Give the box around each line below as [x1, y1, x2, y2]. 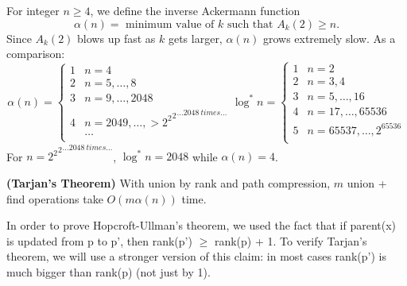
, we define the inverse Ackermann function [90, 2, 300, 18]
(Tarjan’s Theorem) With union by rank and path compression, [6, 175, 331, 191]
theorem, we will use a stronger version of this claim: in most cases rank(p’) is [6, 248, 386, 265]
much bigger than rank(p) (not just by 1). [6, 264, 211, 280]
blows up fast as [77, 29, 156, 46]
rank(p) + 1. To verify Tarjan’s [214, 232, 367, 249]
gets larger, [168, 29, 223, 46]
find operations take [6, 190, 103, 207]
